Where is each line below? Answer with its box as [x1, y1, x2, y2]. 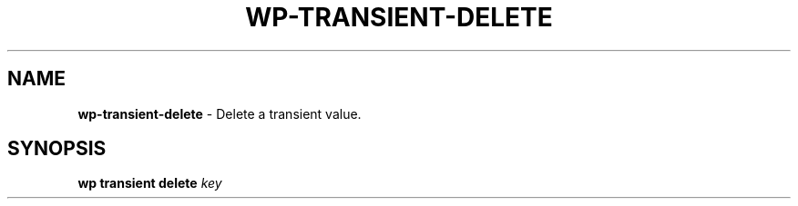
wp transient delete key [77, 175, 222, 191]
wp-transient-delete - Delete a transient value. [77, 105, 362, 122]
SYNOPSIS [7, 137, 107, 161]
